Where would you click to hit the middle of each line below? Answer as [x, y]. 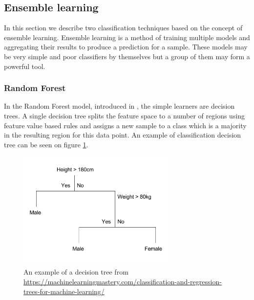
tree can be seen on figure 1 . [46, 144]
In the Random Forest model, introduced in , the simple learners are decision [119, 106]
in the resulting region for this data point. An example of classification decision [123, 135]
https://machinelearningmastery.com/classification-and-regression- [123, 281]
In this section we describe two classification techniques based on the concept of [123, 28]
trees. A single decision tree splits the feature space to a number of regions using [125, 115]
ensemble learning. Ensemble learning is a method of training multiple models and [127, 37]
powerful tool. [25, 66]
